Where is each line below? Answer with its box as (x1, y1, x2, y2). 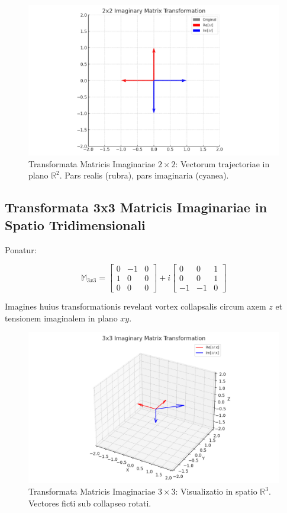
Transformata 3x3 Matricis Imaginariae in (5, 198, 267, 216)
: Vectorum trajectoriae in (175, 157, 270, 170)
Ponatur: (5, 243, 37, 256)
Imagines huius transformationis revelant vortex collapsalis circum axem (5, 300, 266, 313)
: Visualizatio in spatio (175, 485, 257, 498)
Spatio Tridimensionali (5, 215, 146, 234)
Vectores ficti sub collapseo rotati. (28, 496, 151, 509)
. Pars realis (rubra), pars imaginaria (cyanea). (59, 169, 229, 181)
